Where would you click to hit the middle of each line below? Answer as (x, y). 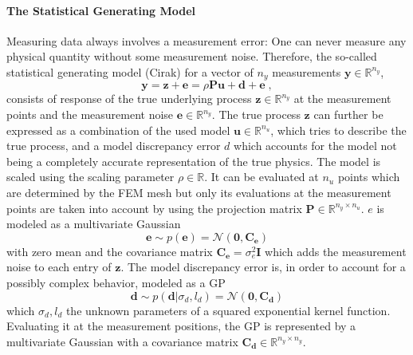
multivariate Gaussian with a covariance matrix (122, 341)
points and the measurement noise (90, 114)
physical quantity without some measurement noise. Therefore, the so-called (192, 56)
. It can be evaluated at (262, 177)
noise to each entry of (59, 267)
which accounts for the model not (315, 146)
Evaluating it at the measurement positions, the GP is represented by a (181, 326)
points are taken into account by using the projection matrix (154, 208)
